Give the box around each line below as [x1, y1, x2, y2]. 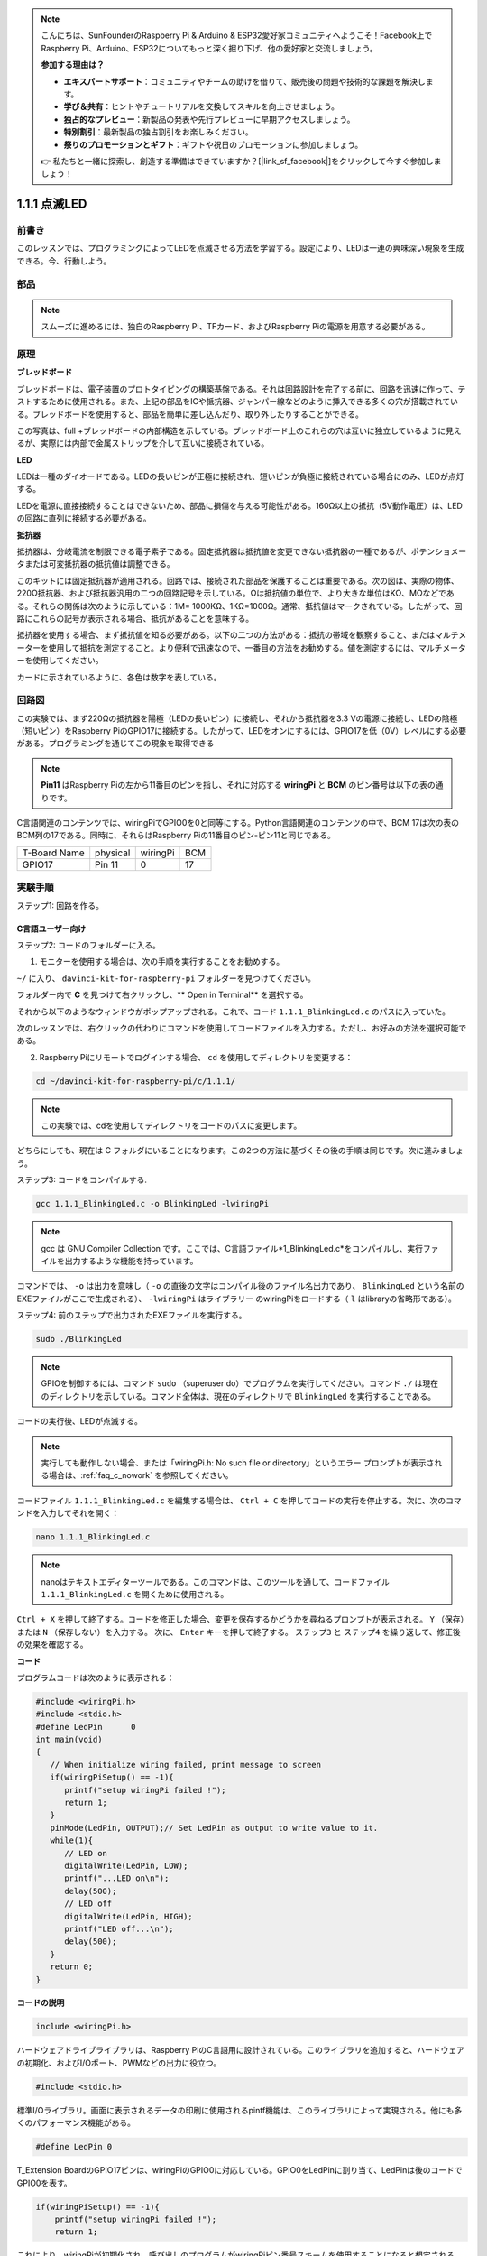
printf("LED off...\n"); [64, 1923, 175, 1934]
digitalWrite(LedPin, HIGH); [64, 1911, 193, 1921]
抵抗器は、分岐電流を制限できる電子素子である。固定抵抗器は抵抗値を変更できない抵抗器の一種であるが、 [16, 546, 412, 557]
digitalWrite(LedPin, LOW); [64, 1860, 188, 1871]
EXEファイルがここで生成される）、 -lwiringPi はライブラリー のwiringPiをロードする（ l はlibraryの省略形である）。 [16, 1293, 457, 1304]
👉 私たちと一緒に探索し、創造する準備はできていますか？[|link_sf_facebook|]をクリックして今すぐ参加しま [41, 155, 442, 166]
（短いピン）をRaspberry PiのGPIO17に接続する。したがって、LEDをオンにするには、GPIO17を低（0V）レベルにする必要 [16, 726, 467, 736]
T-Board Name [22, 846, 85, 859]
